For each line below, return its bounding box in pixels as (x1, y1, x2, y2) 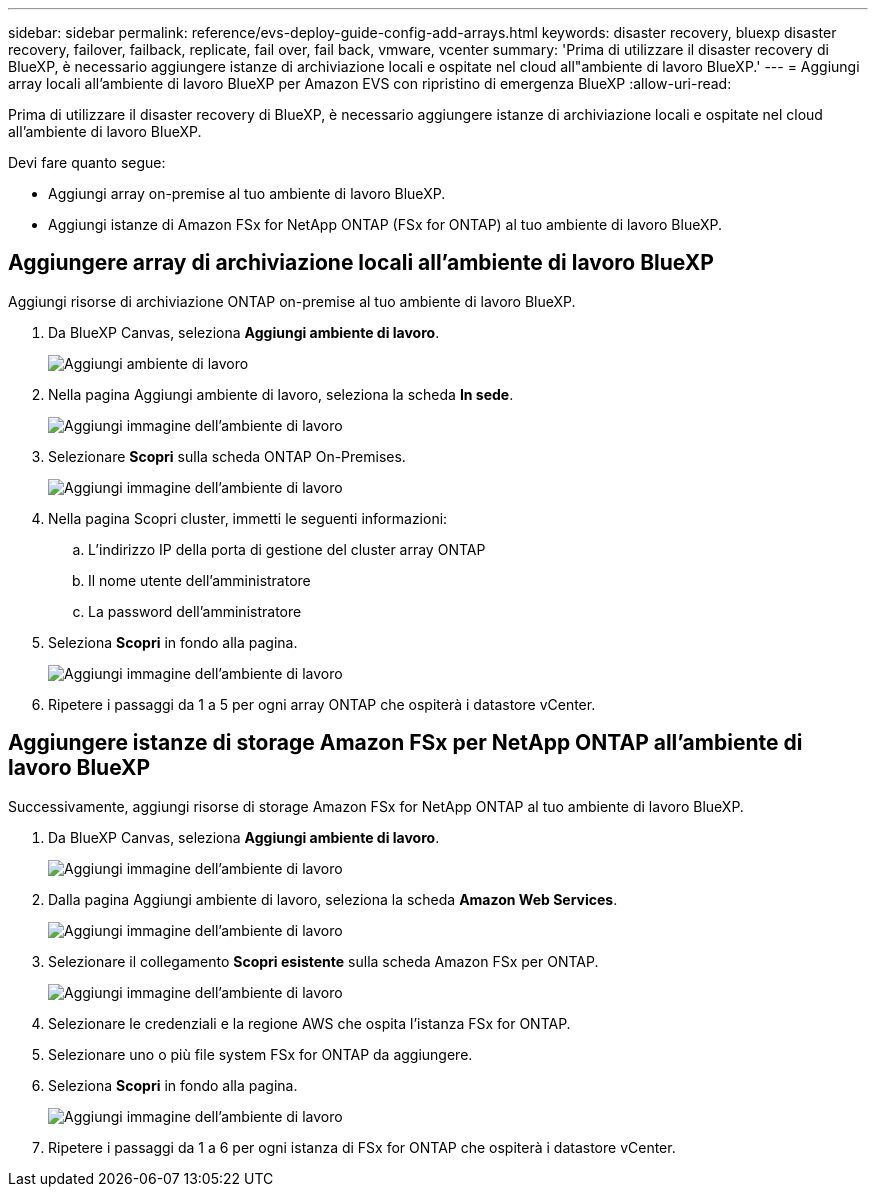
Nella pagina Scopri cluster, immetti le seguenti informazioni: (48, 509, 448, 527)
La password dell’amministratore (88, 602, 302, 620)
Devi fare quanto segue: (8, 154, 166, 171)
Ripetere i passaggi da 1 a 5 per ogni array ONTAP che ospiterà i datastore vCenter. (48, 695, 596, 713)
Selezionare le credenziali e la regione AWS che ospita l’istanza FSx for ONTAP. (48, 1014, 571, 1032)
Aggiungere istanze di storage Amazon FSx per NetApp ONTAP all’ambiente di (8, 730, 803, 756)
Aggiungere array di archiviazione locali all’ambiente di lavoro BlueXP (8, 250, 714, 276)
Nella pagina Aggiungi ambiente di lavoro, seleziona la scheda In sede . (48, 385, 514, 403)
